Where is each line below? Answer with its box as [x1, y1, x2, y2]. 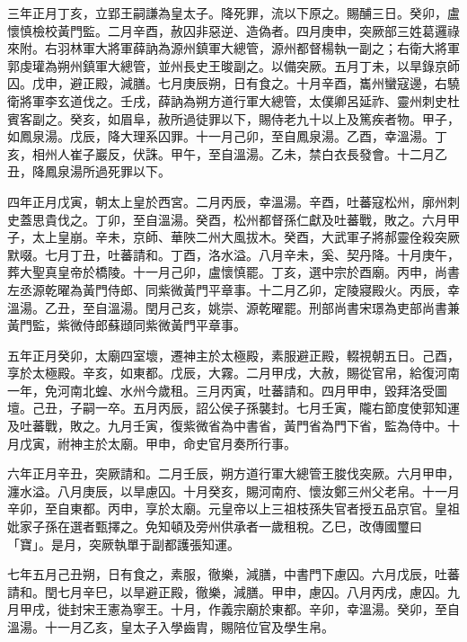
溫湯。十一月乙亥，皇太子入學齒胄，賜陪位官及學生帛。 [7, 618, 334, 636]
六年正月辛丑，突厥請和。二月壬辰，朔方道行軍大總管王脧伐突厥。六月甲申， [7, 464, 460, 483]
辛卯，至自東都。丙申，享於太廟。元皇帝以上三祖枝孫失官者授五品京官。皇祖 [7, 499, 460, 518]
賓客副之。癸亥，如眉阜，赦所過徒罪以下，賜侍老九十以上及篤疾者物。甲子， [7, 109, 460, 128]
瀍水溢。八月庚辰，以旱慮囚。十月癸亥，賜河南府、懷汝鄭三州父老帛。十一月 [7, 481, 460, 500]
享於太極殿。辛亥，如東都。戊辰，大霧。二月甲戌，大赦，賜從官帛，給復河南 [7, 363, 460, 382]
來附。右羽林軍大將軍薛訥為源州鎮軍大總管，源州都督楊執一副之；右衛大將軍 [7, 39, 460, 58]
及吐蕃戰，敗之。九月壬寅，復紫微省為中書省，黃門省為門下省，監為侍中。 [7, 416, 447, 435]
